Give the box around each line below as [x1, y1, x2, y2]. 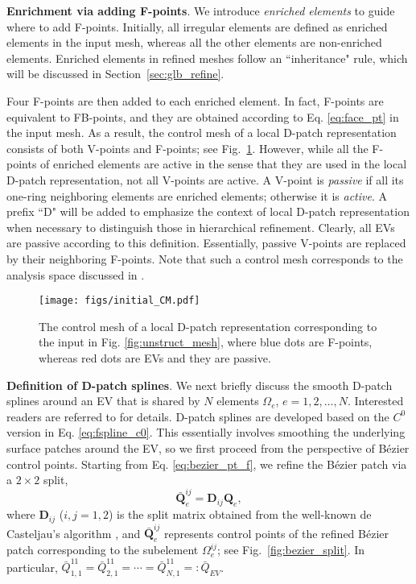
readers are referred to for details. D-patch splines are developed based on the [6, 408, 389, 425]
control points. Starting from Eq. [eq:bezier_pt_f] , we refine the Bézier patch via [6, 455, 407, 472]
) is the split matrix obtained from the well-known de [108, 506, 372, 523]
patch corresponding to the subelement [6, 541, 199, 558]
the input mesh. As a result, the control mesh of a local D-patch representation [6, 124, 397, 141]
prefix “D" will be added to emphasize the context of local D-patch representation [6, 203, 410, 220]
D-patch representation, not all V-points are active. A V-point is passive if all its [6, 171, 404, 188]
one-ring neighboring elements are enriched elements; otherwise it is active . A [6, 187, 387, 204]
